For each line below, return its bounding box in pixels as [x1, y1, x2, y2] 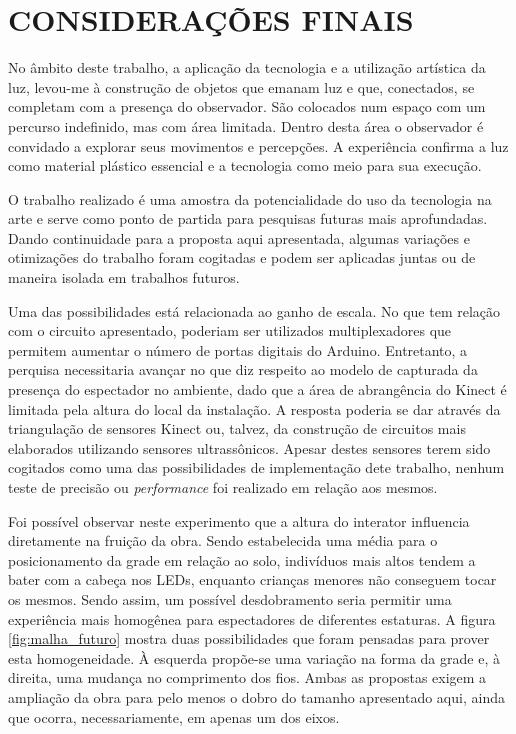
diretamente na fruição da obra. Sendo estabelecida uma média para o [8, 530, 438, 551]
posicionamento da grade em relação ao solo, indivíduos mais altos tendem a [8, 549, 476, 570]
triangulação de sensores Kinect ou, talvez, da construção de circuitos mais [8, 418, 466, 439]
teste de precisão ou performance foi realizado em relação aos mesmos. [8, 477, 438, 497]
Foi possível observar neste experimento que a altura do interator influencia [8, 510, 470, 531]
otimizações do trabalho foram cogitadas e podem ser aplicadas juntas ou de [8, 247, 476, 268]
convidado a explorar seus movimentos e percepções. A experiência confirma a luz [8, 135, 509, 156]
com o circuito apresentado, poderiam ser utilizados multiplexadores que [8, 320, 452, 341]
